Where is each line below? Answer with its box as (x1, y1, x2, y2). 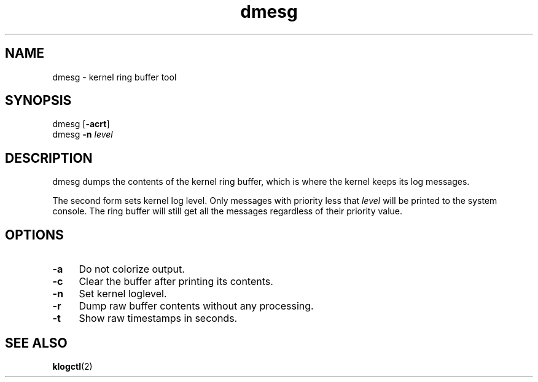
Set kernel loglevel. (79, 287, 167, 300)
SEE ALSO (5, 335, 68, 351)
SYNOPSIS (5, 93, 72, 109)
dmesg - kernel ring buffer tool (52, 71, 177, 82)
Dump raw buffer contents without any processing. (79, 300, 314, 313)
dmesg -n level (52, 129, 113, 140)
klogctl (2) (52, 361, 93, 372)
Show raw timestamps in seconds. (79, 312, 238, 325)
